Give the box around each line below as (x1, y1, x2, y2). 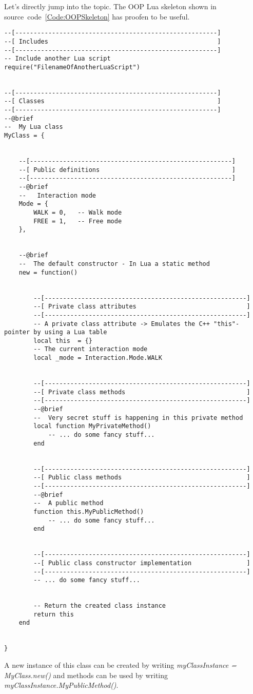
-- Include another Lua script (4, 55, 111, 63)
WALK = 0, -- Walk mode (33, 208, 122, 216)
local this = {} (33, 337, 92, 344)
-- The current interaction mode (33, 345, 148, 353)
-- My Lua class (4, 123, 63, 131)
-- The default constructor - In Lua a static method (18, 260, 210, 267)
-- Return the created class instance (33, 602, 166, 610)
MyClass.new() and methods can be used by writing (4, 669, 168, 680)
